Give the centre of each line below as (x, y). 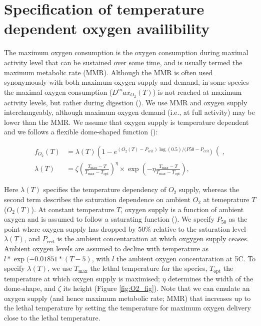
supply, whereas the (209, 189)
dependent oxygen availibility (107, 28)
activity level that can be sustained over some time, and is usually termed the (123, 62)
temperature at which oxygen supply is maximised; (82, 278)
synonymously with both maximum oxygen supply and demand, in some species (126, 82)
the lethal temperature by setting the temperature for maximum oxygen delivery (127, 308)
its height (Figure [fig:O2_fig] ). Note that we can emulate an (156, 288)
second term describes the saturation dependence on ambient (97, 199)
